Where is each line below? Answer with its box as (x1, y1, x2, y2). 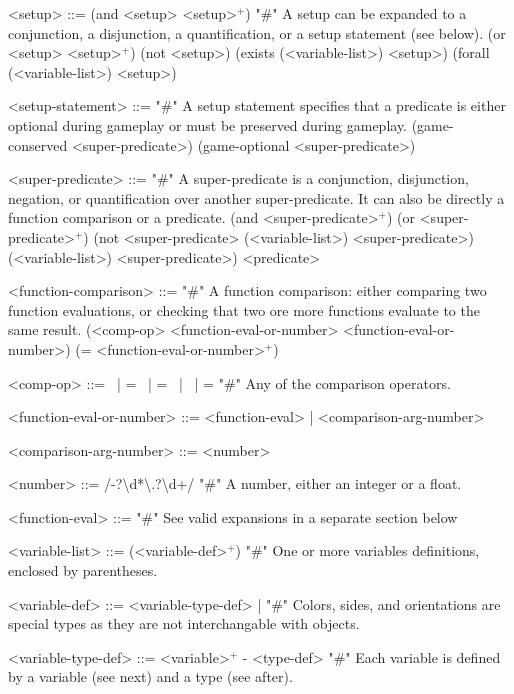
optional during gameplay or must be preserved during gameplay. (8, 114, 407, 135)
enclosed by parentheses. (8, 560, 158, 581)
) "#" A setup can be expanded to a (245, 3, 467, 23)
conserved (8, 134, 68, 155)
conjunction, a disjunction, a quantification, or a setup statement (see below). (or (8, 22, 506, 43)
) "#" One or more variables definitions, (235, 540, 480, 561)
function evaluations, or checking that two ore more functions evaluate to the (8, 299, 480, 320)
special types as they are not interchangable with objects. (8, 613, 360, 634)
